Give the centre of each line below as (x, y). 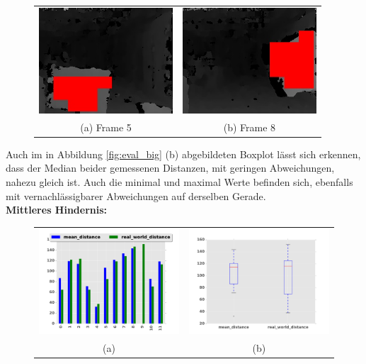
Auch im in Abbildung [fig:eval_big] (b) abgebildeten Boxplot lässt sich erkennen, (183, 154)
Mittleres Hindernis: (57, 210)
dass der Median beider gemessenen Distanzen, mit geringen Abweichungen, (170, 168)
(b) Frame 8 (250, 127)
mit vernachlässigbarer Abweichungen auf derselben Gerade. (136, 195)
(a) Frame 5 (106, 127)
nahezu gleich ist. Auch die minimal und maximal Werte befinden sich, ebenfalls (179, 182)
